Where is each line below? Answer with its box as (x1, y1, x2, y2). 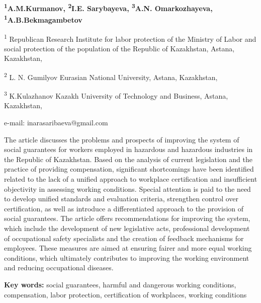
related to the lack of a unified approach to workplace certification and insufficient (4, 174, 257, 184)
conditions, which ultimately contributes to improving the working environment (4, 252, 249, 263)
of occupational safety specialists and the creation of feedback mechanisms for (4, 233, 244, 243)
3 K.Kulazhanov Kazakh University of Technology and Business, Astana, (4, 89, 228, 101)
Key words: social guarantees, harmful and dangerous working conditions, (4, 279, 236, 289)
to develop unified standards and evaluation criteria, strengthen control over (4, 193, 239, 204)
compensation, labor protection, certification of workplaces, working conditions (4, 289, 247, 299)
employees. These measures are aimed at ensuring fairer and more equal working (4, 243, 252, 253)
